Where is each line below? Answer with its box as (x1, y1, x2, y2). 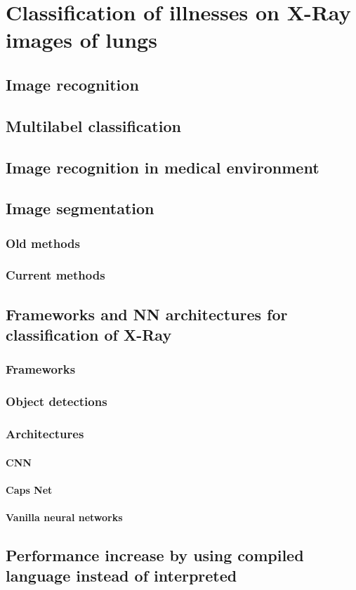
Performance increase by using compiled (6, 544, 304, 566)
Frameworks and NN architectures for (6, 303, 288, 324)
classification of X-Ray (6, 324, 172, 346)
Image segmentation (6, 197, 154, 219)
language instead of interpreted (6, 565, 237, 586)
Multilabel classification (6, 114, 181, 136)
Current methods (6, 266, 105, 284)
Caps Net (6, 482, 53, 497)
